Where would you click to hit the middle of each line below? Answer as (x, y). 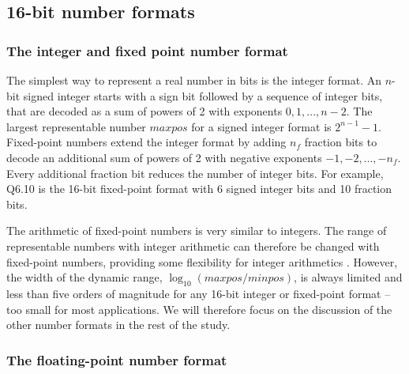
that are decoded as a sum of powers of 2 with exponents (144, 111)
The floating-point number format (117, 359)
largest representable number (76, 126)
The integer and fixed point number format (147, 50)
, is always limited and (348, 277)
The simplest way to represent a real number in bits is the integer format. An (194, 80)
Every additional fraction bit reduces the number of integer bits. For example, (195, 173)
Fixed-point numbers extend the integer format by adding (146, 142)
